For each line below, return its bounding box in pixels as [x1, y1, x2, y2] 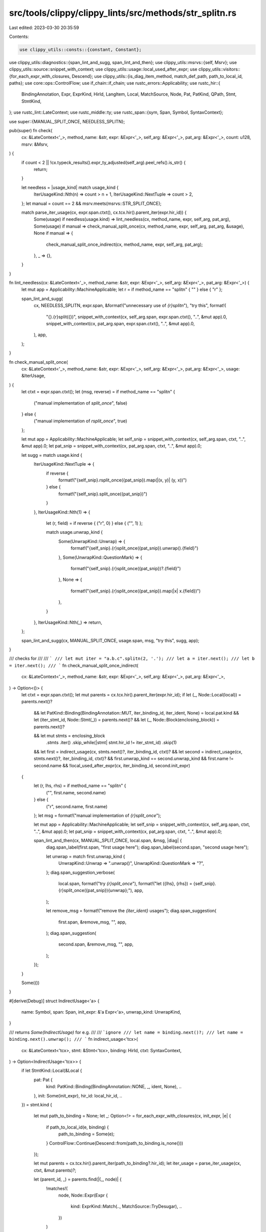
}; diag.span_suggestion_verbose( [46, 869, 115, 875]
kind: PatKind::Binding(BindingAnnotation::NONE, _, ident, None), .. [46, 1084, 182, 1090]
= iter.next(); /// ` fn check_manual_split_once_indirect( [9, 662, 139, 668]
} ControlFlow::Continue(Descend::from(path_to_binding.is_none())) [46, 1140, 183, 1146]
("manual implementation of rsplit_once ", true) [33, 418, 128, 424]
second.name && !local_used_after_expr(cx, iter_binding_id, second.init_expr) [33, 762, 191, 768]
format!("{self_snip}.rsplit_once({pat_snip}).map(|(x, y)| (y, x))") [58, 477, 187, 483]
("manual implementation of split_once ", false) [33, 400, 128, 406]
